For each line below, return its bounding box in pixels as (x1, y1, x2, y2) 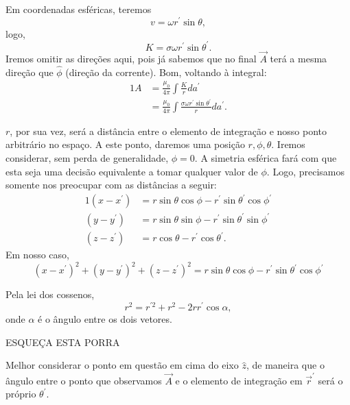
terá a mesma (270, 51, 327, 65)
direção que (5, 64, 54, 79)
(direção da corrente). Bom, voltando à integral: (65, 64, 267, 79)
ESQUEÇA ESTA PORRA (5, 334, 120, 349)
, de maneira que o (246, 358, 325, 372)
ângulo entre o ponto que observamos (5, 373, 162, 387)
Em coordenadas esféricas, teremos (5, 2, 152, 16)
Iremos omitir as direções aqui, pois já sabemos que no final (5, 51, 257, 65)
